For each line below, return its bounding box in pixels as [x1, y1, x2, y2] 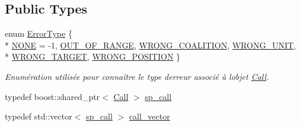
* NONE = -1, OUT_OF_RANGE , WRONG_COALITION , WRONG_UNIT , [5, 38, 296, 51]
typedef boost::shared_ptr [5, 90, 100, 102]
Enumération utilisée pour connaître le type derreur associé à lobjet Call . [5, 70, 269, 82]
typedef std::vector [5, 110, 72, 122]
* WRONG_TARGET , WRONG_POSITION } [5, 50, 181, 63]
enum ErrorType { [5, 27, 72, 40]
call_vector [129, 110, 170, 122]
